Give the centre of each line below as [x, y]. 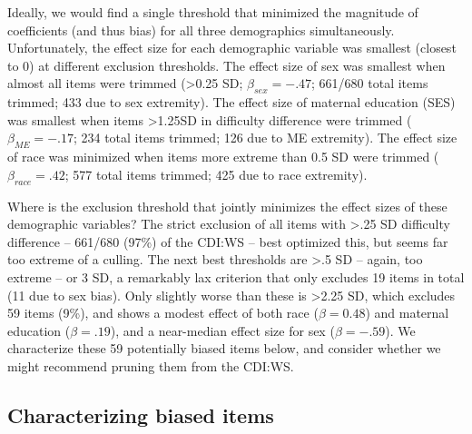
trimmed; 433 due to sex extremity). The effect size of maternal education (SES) [231, 102]
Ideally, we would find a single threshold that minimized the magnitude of [213, 12]
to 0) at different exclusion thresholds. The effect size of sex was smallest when [226, 65]
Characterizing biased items [141, 414]
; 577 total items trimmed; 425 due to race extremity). [216, 174]
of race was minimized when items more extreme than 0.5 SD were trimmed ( [223, 157]
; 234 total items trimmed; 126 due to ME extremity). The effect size [265, 138]
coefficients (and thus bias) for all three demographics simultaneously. [201, 30]
